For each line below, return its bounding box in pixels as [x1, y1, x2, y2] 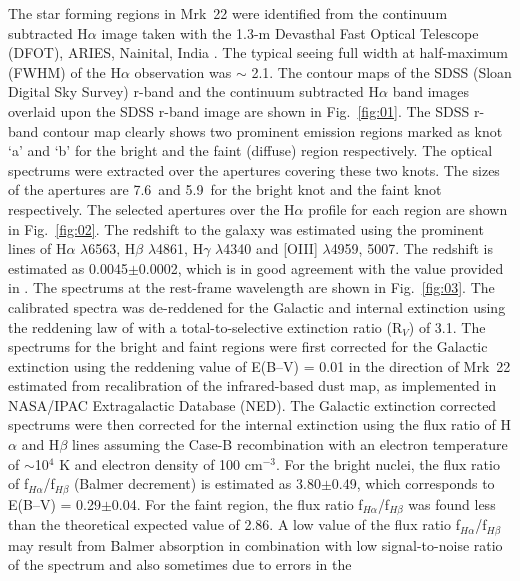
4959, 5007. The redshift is [330, 238, 493, 259]
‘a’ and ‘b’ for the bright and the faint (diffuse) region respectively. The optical [8, 140, 493, 161]
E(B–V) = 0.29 [8, 493, 101, 514]
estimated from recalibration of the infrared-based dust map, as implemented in [8, 375, 497, 396]
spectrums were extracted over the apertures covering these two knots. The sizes [8, 159, 500, 180]
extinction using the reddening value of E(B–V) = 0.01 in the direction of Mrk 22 [8, 355, 511, 376]
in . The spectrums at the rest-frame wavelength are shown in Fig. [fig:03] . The [8, 277, 495, 298]
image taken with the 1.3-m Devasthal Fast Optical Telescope [101, 22, 479, 43]
